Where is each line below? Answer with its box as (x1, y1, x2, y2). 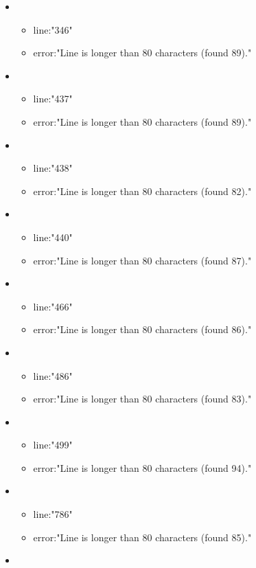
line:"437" (33, 91, 73, 106)
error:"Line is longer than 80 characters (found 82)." (33, 183, 252, 198)
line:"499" (33, 438, 73, 452)
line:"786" (33, 507, 73, 521)
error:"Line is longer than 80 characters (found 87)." (33, 253, 252, 267)
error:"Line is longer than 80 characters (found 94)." (33, 460, 252, 475)
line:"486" (33, 368, 73, 383)
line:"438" (33, 161, 73, 175)
